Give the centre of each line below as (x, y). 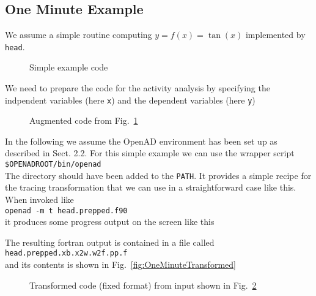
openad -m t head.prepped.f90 (66, 211)
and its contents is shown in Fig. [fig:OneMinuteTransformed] (120, 264)
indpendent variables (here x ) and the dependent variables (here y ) (130, 100)
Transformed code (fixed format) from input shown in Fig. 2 (143, 285)
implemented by (275, 35)
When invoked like (39, 199)
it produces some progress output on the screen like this (110, 222)
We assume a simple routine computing (79, 35)
